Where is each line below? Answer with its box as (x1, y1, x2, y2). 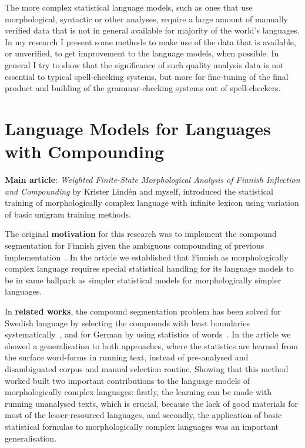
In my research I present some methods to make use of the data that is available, (5, 35, 296, 48)
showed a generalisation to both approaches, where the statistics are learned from (5, 339, 298, 352)
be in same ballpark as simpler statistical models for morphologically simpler (5, 273, 281, 286)
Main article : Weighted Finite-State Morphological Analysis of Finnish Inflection (5, 173, 300, 186)
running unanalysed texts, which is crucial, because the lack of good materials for (5, 397, 299, 409)
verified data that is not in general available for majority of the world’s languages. (5, 24, 300, 36)
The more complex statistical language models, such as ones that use (5, 1, 253, 13)
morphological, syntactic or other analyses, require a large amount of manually (5, 12, 288, 25)
